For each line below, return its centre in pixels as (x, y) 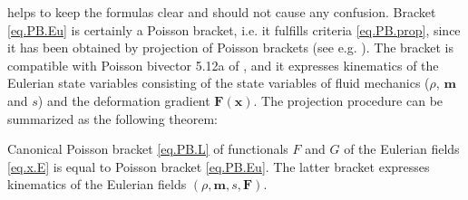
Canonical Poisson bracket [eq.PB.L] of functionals (148, 149)
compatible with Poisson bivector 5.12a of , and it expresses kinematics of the (223, 65)
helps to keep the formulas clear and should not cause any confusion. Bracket (222, 12)
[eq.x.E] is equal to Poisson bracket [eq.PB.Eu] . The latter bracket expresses (219, 166)
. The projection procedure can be (348, 100)
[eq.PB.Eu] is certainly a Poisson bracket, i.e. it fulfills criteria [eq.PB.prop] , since (234, 29)
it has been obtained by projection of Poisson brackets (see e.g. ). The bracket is (230, 48)
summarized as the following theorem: (112, 118)
